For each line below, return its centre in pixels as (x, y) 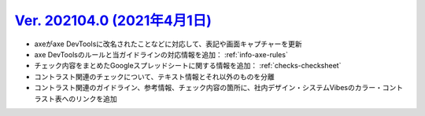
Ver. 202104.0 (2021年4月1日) (113, 20)
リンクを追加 (96, 99)
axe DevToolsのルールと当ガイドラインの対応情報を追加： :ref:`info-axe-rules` (161, 54)
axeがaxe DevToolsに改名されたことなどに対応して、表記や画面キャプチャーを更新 (168, 44)
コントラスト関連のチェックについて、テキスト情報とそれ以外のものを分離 (154, 76)
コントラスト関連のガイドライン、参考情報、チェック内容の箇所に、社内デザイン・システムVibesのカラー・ (209, 88)
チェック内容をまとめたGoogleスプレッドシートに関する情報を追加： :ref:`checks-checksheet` (188, 66)
